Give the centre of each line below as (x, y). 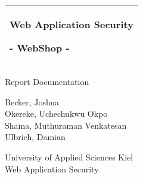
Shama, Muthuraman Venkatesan (66, 125)
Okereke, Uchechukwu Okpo (56, 113)
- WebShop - (40, 48)
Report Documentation (47, 81)
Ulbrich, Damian (35, 137)
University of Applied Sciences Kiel (69, 157)
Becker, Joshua (32, 101)
